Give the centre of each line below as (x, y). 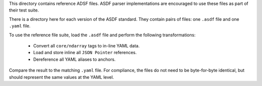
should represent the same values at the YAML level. (61, 77)
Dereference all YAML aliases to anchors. (74, 59)
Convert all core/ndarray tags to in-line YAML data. (87, 45)
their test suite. (24, 10)
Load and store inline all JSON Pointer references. (85, 53)
